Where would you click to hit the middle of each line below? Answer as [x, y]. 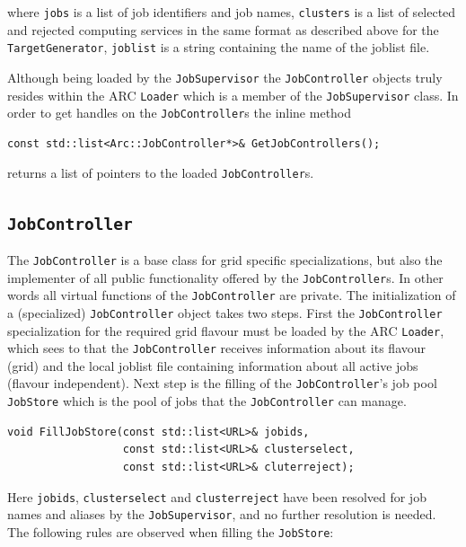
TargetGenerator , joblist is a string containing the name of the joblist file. [219, 47]
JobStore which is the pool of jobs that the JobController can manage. [207, 401]
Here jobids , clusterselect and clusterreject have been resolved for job [217, 496]
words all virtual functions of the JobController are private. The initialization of [232, 295]
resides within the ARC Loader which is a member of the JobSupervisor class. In [233, 95]
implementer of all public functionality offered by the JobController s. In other [225, 277]
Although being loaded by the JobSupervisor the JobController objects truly [225, 77]
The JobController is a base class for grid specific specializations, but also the [225, 259]
